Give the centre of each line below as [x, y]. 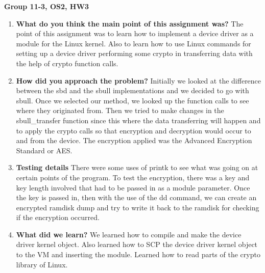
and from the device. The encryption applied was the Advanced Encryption [134, 140]
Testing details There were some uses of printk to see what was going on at [137, 167]
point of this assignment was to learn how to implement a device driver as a [135, 33]
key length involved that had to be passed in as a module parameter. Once [133, 187]
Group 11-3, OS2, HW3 [47, 6]
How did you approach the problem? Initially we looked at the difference [139, 80]
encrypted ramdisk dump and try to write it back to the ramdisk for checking [138, 207]
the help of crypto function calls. [67, 63]
